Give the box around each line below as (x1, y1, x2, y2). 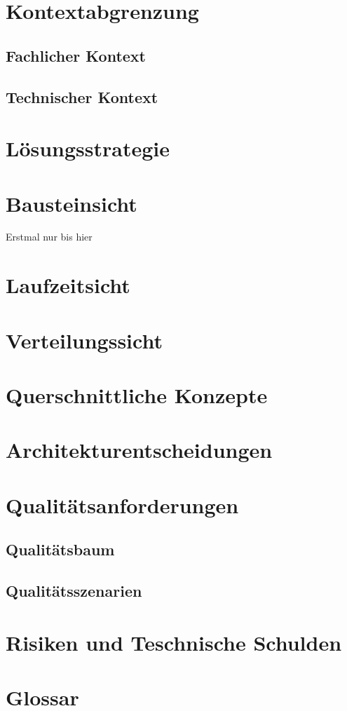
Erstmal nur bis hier (6, 229, 93, 244)
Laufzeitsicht (6, 271, 130, 299)
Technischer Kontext (6, 86, 158, 107)
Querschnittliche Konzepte (6, 380, 268, 409)
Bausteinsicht (6, 189, 137, 217)
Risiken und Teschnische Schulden (6, 628, 342, 656)
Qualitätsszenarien (6, 580, 142, 602)
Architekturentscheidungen (6, 435, 273, 464)
